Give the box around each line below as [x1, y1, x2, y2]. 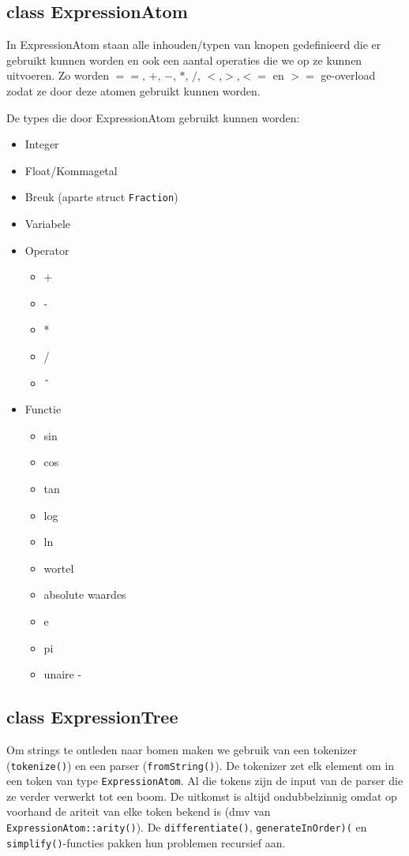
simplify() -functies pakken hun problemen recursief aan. [6, 834, 286, 850]
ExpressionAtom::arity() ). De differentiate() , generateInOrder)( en [6, 819, 367, 835]
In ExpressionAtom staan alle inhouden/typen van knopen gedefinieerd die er [6, 36, 381, 53]
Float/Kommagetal [24, 162, 118, 178]
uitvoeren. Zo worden [6, 67, 109, 84]
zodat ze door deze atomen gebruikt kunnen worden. [6, 82, 261, 99]
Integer [24, 136, 59, 152]
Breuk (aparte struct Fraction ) [24, 189, 178, 205]
